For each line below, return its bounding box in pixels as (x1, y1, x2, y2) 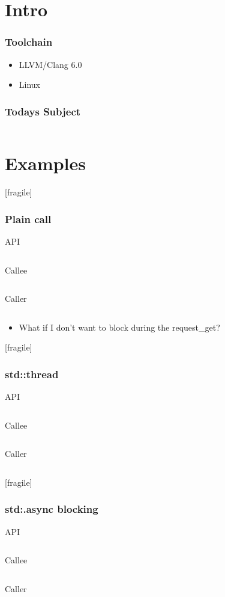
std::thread (5, 366, 59, 381)
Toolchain (5, 34, 53, 49)
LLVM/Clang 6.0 (19, 58, 82, 70)
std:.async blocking (5, 501, 98, 516)
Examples (5, 151, 86, 176)
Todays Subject (5, 103, 81, 118)
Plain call (5, 211, 52, 226)
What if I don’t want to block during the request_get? (19, 320, 220, 333)
